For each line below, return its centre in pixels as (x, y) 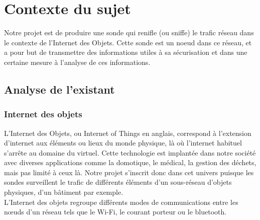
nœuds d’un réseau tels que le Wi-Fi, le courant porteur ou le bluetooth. (115, 212)
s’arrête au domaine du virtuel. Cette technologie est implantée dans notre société (130, 152)
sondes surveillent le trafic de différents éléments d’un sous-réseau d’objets (118, 182)
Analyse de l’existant (59, 89)
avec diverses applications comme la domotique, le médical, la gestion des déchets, (130, 162)
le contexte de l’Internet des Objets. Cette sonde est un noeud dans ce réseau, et (128, 42)
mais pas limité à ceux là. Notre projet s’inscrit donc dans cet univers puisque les (129, 172)
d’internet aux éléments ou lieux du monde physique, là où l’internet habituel (123, 143)
